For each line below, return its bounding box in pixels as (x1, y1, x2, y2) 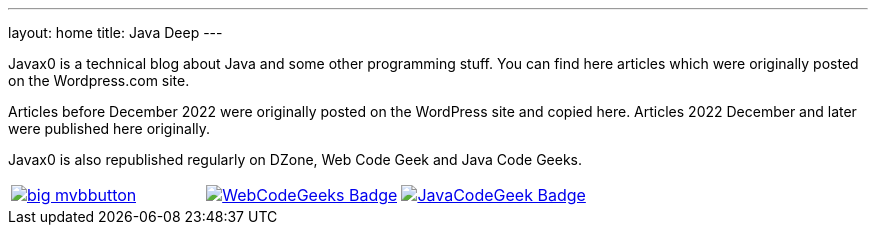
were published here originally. (8, 120, 211, 137)
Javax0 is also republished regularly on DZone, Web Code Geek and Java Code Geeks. (8, 151, 583, 168)
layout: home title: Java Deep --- (8, 24, 223, 41)
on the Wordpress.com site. (8, 72, 190, 89)
